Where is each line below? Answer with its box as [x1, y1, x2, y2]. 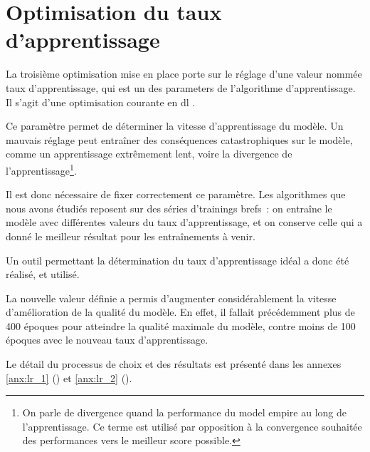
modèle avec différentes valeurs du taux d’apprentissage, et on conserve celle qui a [6, 215, 363, 230]
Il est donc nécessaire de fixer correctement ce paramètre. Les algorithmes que [6, 187, 346, 202]
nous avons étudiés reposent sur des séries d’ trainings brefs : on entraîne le [6, 200, 332, 215]
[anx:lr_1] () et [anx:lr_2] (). [6, 370, 132, 385]
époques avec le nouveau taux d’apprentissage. [6, 332, 208, 347]
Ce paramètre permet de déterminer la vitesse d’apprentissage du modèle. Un [6, 118, 344, 133]
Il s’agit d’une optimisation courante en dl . [6, 94, 196, 109]
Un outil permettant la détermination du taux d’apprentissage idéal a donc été [6, 252, 349, 267]
